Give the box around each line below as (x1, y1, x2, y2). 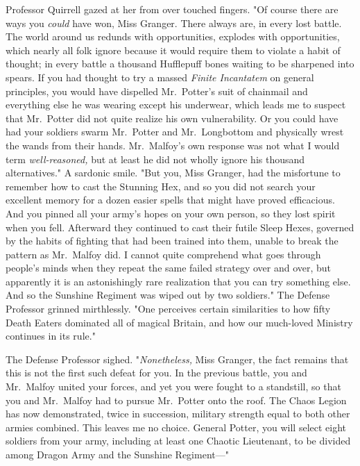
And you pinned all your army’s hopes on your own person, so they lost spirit (6, 206, 336, 220)
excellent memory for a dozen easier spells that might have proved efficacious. (6, 192, 335, 207)
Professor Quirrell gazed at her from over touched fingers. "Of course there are (6, 2, 338, 16)
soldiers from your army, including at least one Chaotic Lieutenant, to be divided (6, 433, 351, 448)
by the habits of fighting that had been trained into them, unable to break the (6, 233, 338, 248)
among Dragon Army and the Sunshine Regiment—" (6, 447, 229, 461)
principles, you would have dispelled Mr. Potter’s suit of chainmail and (6, 83, 308, 98)
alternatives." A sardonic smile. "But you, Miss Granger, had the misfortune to (6, 165, 341, 180)
